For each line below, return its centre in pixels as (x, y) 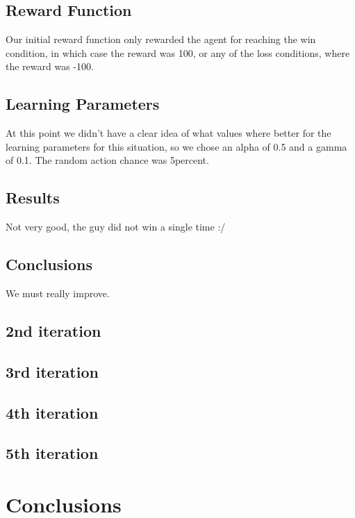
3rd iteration (52, 371)
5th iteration (52, 453)
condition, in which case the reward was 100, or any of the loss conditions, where (178, 52)
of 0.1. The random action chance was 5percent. (107, 160)
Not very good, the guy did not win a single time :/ (116, 227)
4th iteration (52, 412)
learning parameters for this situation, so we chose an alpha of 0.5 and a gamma (176, 146)
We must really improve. (58, 293)
